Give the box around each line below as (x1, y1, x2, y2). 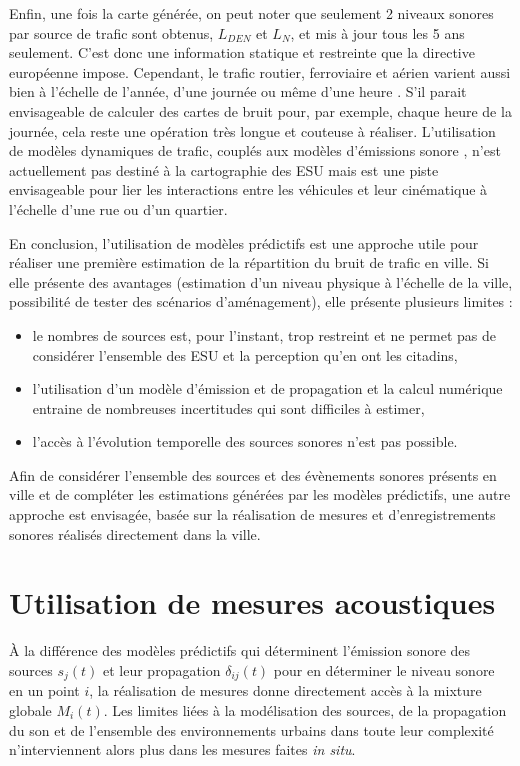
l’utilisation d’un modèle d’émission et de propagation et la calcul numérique (32, 378, 503, 399)
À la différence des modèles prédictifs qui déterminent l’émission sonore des (9, 640, 471, 661)
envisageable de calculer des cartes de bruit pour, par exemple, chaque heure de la (9, 100, 512, 121)
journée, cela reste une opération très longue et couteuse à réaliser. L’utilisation (9, 120, 496, 141)
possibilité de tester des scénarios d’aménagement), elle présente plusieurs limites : (9, 291, 513, 312)
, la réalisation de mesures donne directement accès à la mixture (89, 680, 482, 701)
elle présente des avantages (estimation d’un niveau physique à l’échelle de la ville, (9, 271, 513, 292)
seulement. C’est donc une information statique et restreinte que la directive (9, 42, 475, 63)
